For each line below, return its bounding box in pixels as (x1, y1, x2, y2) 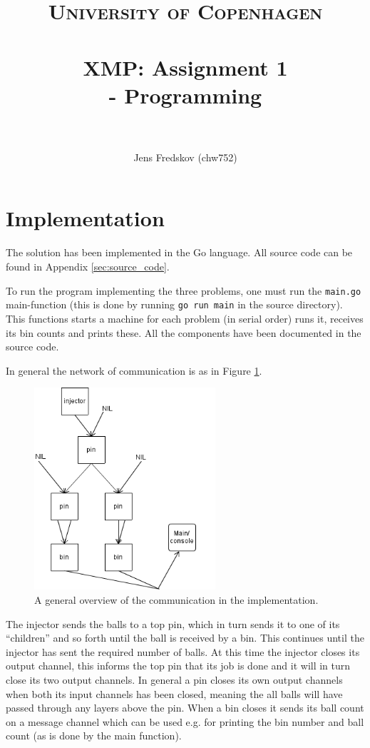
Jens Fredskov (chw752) (133, 149, 237, 164)
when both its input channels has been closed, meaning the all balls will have (6, 686, 343, 701)
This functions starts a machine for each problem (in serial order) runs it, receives (6, 310, 364, 325)
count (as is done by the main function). (6, 728, 182, 743)
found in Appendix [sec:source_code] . (6, 259, 170, 273)
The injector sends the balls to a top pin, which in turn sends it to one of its (6, 616, 340, 631)
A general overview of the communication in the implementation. (34, 592, 319, 607)
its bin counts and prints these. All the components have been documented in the (6, 325, 361, 340)
